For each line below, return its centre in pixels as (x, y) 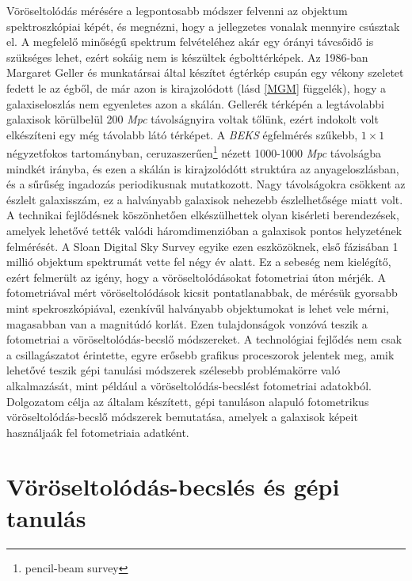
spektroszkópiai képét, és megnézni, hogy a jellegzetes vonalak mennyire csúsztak (203, 26)
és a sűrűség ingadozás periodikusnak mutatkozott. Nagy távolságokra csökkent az (206, 184)
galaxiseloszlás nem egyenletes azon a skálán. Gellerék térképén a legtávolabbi (195, 103)
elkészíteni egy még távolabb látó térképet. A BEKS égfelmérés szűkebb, (182, 134)
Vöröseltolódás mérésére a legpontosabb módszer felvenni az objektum (177, 10)
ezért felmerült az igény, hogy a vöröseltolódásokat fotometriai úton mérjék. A (196, 277)
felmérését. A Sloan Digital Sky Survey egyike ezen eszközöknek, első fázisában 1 (202, 246)
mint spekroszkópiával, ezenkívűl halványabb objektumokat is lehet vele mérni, (198, 308)
